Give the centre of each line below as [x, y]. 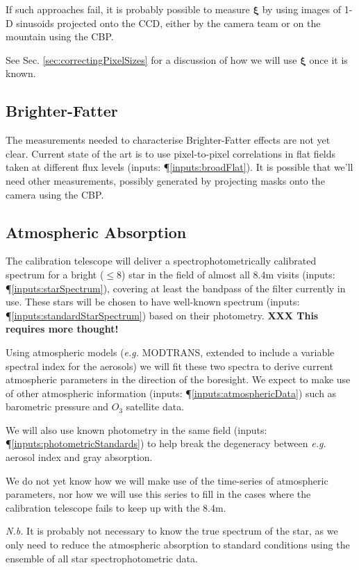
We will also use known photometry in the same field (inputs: [136, 429]
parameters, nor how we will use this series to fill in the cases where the [158, 494]
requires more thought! [62, 329]
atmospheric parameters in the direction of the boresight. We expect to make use [178, 379]
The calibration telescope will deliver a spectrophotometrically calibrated [161, 261]
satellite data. [155, 406]
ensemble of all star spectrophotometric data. [102, 558]
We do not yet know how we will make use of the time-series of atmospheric [167, 480]
